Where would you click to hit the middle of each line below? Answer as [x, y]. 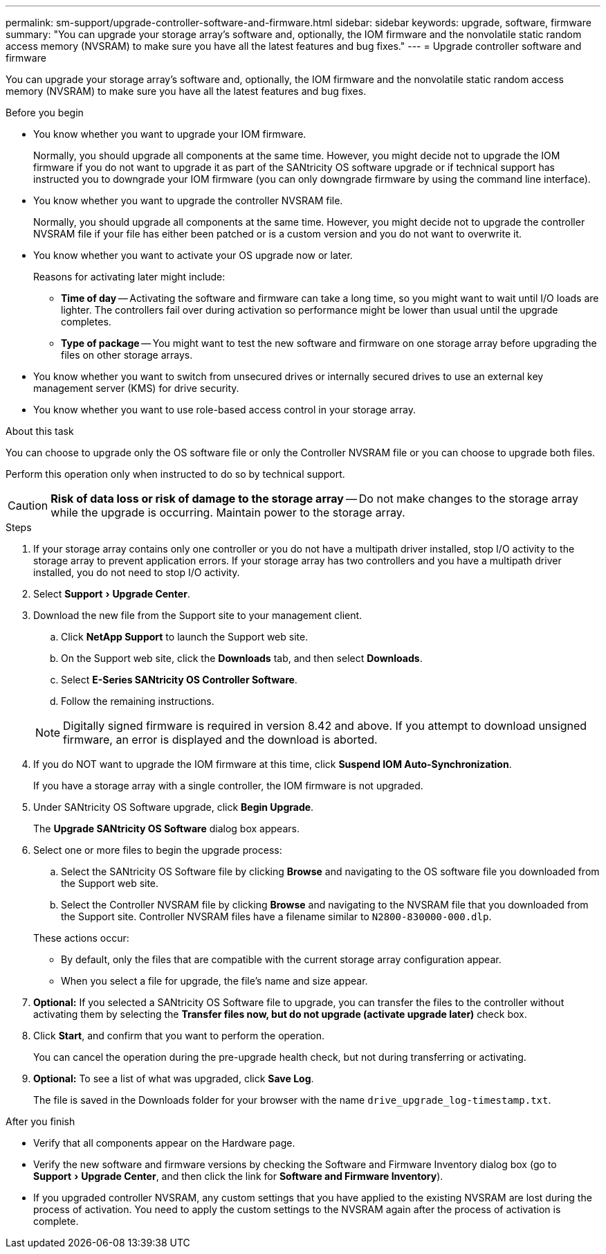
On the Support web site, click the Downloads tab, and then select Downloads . [242, 658]
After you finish [40, 1121]
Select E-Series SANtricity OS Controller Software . [179, 680]
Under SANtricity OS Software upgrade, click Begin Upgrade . [174, 807]
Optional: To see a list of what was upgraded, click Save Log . [174, 1078]
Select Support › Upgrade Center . [112, 594]
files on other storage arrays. [127, 355]
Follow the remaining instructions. [138, 701]
